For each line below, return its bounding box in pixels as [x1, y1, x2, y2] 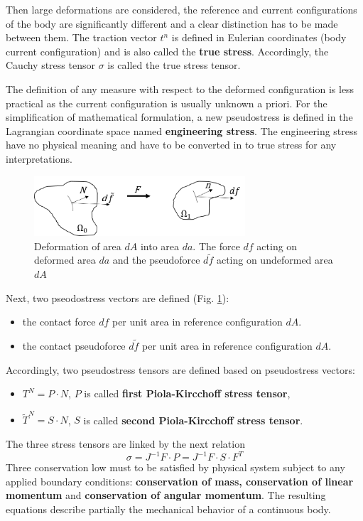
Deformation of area [34, 238, 121, 253]
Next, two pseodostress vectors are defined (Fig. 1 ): [6, 290, 229, 305]
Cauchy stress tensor [6, 58, 95, 72]
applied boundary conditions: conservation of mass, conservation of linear [6, 473, 354, 488]
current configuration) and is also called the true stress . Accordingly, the [6, 43, 329, 58]
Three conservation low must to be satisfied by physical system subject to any [6, 460, 345, 475]
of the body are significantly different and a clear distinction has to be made [6, 16, 338, 31]
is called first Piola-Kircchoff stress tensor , [84, 386, 291, 401]
